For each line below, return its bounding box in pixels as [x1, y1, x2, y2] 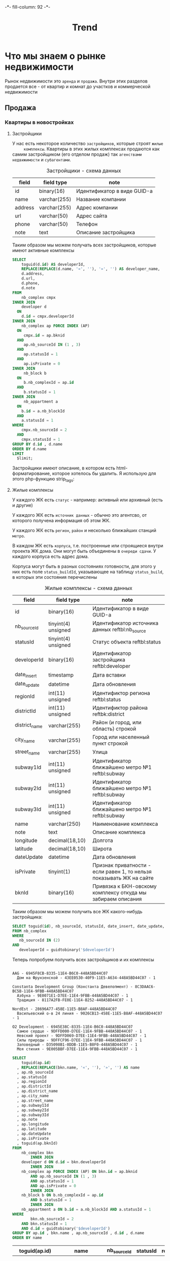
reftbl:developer [92, 663, 130, 670]
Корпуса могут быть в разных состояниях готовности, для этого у [12, 564, 156, 570]
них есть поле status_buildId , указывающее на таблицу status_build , [12, 569, 164, 575]
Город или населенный [92, 733, 150, 740]
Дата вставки [92, 671, 126, 678]
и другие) [12, 502, 33, 509]
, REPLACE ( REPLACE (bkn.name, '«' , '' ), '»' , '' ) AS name [17, 1065, 140, 1070]
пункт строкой [92, 740, 128, 747]
